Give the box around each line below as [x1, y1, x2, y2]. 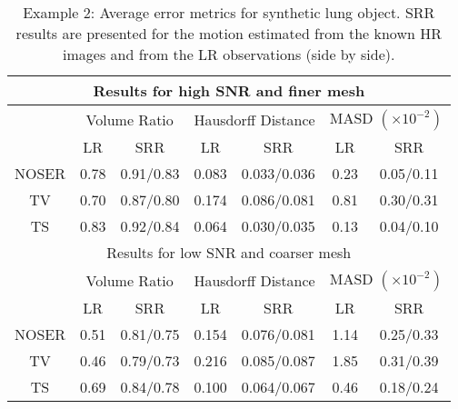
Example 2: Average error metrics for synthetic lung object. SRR [23, 2, 435, 23]
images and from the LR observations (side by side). [63, 44, 395, 65]
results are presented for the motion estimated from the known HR [15, 23, 442, 44]
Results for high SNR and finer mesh [93, 80, 365, 101]
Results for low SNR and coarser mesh [106, 242, 352, 263]
